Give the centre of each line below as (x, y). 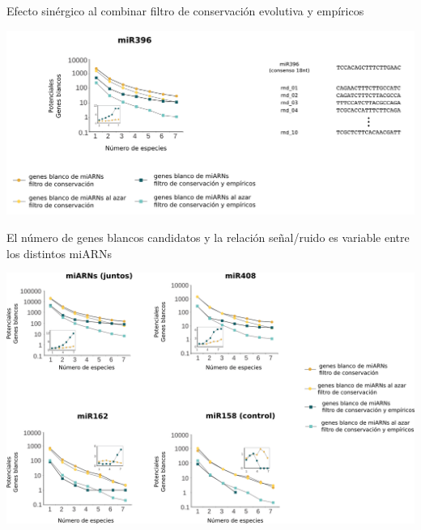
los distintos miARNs (59, 253)
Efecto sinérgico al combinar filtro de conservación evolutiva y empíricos (185, 11)
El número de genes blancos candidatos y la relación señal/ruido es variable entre (208, 237)
